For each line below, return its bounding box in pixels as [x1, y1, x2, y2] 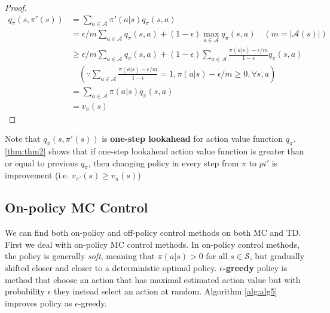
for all [206, 250, 228, 262]
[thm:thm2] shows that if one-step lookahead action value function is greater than [5, 145, 304, 157]
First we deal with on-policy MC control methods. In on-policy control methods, [5, 238, 300, 250]
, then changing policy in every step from [88, 156, 239, 169]
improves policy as [5, 296, 72, 309]
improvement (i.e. [5, 169, 69, 181]
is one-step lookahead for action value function [102, 132, 283, 145]
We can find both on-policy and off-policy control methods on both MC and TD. [5, 226, 301, 239]
